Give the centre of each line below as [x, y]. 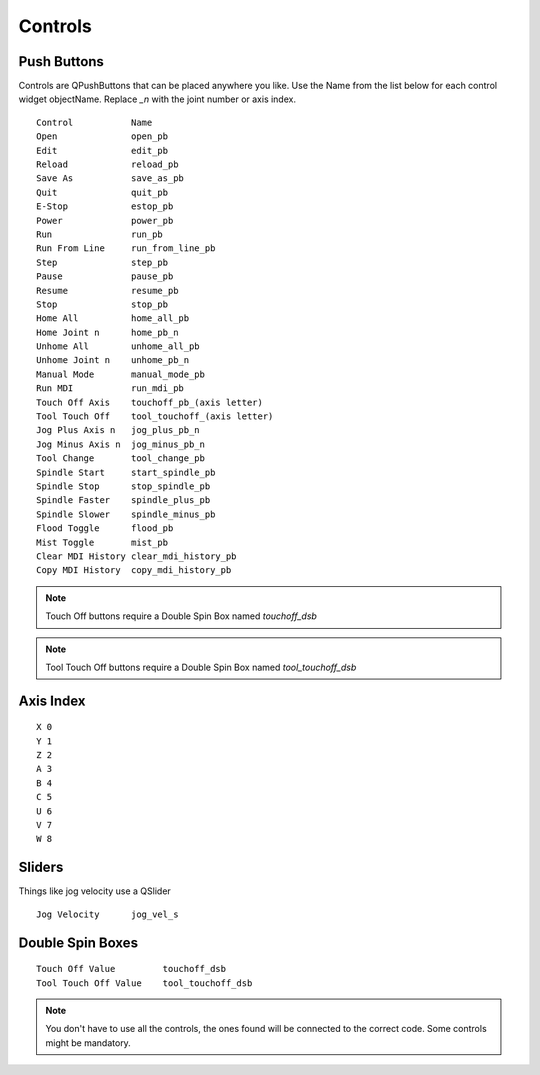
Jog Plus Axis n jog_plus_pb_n [118, 430]
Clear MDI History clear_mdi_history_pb [136, 556]
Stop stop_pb [102, 304]
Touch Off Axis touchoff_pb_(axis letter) [150, 402]
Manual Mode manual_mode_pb [120, 374]
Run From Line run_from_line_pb [126, 248]
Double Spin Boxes [78, 942]
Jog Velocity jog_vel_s [107, 914]
